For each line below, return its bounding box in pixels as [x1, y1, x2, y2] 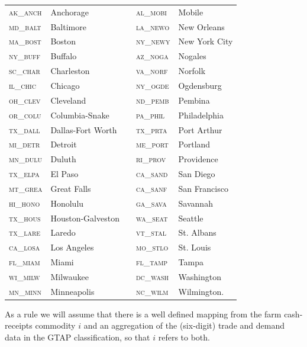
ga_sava [135, 197, 167, 209]
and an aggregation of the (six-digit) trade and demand [83, 319, 285, 332]
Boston [50, 35, 76, 47]
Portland [178, 138, 211, 150]
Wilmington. [178, 285, 224, 297]
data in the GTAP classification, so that [5, 331, 150, 343]
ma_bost [9, 35, 41, 47]
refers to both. [158, 331, 210, 343]
